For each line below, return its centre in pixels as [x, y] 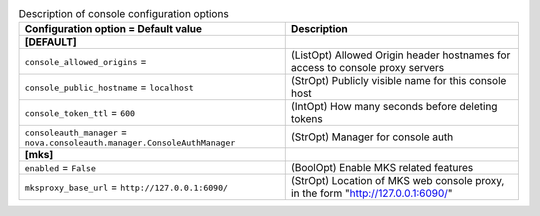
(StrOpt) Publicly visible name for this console [398, 81]
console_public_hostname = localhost [109, 87]
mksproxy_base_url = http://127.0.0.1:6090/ [126, 187]
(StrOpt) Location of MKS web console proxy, [397, 181]
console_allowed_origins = [85, 62]
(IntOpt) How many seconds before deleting [394, 107]
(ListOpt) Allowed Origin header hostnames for [400, 55]
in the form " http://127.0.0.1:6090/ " [372, 193]
